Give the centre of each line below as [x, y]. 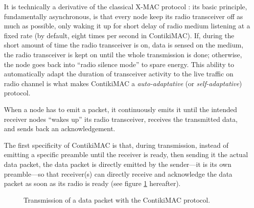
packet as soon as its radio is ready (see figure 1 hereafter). [92, 183]
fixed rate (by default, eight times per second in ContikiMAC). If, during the [119, 35]
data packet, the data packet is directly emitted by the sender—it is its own [118, 164]
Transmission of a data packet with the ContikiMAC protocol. [117, 199]
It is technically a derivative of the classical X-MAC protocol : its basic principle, [126, 6]
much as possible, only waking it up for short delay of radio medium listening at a [127, 26]
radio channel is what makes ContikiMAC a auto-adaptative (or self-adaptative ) [123, 83]
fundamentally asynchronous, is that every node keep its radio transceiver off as [124, 16]
